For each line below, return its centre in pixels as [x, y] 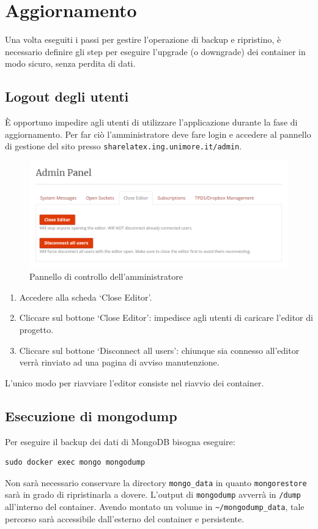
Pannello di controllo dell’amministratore [106, 276]
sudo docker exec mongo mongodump [75, 463]
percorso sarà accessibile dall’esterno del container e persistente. [125, 518]
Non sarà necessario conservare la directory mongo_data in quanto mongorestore [156, 482]
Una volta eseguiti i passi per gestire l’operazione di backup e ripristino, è [143, 39]
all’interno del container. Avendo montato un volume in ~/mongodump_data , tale [155, 507]
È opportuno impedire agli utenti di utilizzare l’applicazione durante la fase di [151, 122]
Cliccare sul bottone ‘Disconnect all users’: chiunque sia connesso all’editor [159, 350]
